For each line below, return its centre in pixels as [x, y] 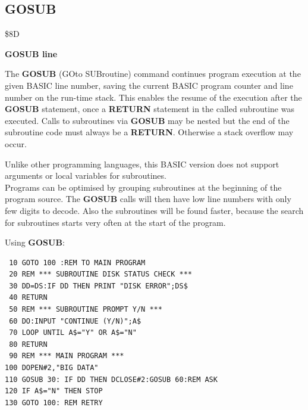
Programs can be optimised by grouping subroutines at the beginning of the [143, 187]
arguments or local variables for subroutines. [86, 176]
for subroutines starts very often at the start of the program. [115, 222]
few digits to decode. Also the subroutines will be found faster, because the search [154, 210]
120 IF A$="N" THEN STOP [54, 391]
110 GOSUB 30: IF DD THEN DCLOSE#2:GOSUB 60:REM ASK [111, 379]
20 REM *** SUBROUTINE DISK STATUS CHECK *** [100, 274]
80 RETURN [28, 344]
